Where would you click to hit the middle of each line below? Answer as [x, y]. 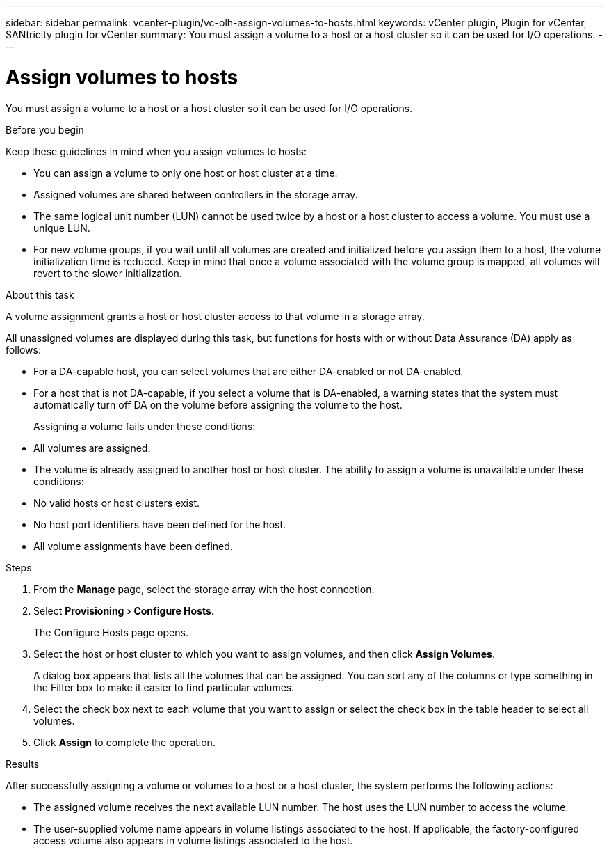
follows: [23, 349]
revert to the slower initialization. [108, 273]
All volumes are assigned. [92, 448]
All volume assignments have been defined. [133, 546]
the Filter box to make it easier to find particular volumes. [164, 687]
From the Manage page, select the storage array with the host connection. [204, 589]
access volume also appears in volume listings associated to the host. [193, 840]
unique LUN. [62, 228]
